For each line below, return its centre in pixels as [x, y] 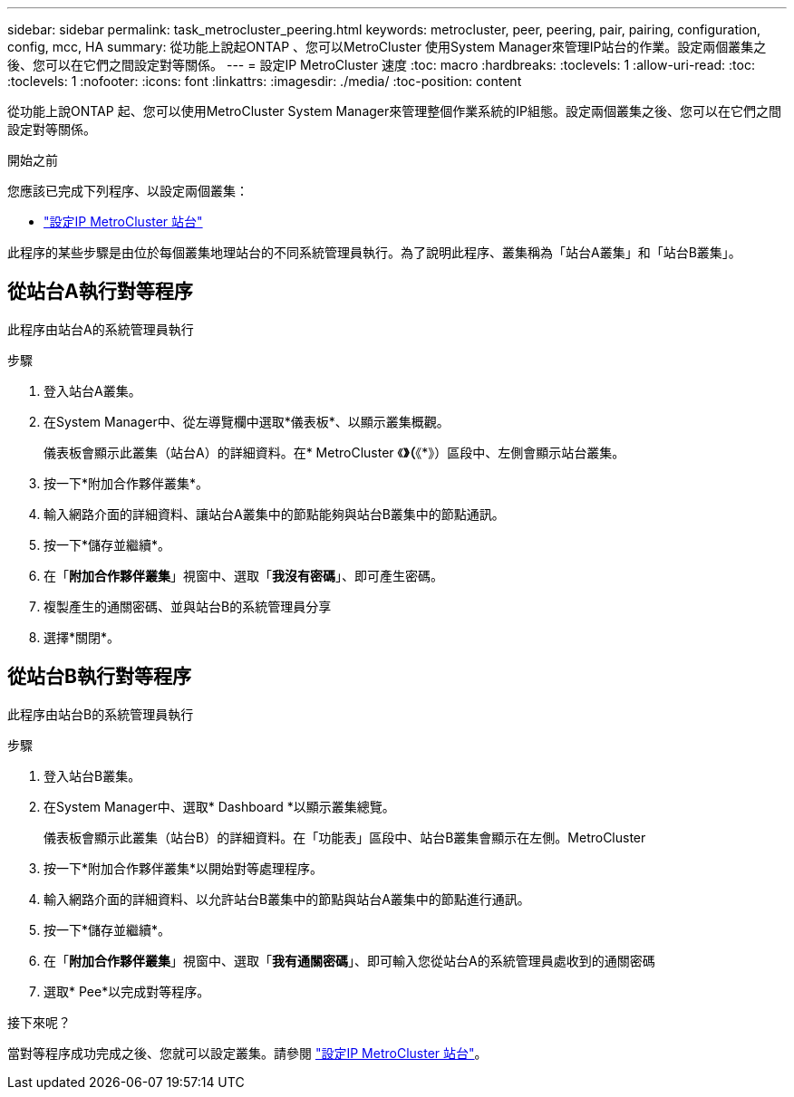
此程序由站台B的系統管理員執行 [101, 714]
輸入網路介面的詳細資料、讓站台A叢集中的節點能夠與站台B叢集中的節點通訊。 [274, 514]
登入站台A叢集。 [92, 390]
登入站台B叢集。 [92, 775]
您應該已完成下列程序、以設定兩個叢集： [128, 191]
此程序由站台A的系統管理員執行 [101, 329]
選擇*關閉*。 [82, 637]
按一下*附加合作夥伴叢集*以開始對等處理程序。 [184, 868]
